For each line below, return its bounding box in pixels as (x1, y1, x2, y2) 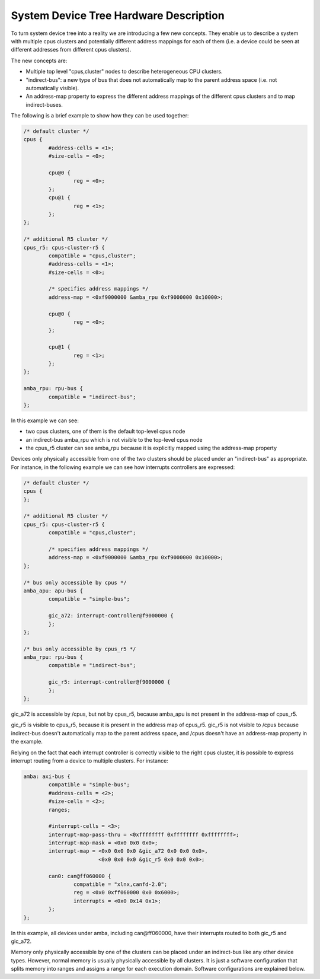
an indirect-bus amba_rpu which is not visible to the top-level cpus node (25, 436, 203, 443)
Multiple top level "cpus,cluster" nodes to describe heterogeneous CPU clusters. (25, 68, 223, 75)
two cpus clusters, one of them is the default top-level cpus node (25, 428, 185, 435)
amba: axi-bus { (23, 773, 71, 780)
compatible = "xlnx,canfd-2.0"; (73, 881, 168, 888)
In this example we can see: (11, 417, 79, 424)
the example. (11, 738, 43, 745)
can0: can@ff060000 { (48, 872, 111, 879)
